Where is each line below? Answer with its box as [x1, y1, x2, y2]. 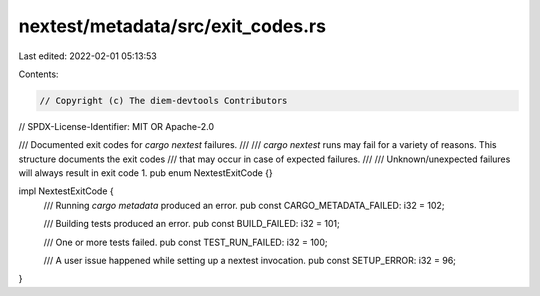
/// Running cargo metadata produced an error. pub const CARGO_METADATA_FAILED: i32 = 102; [43, 199, 445, 211]
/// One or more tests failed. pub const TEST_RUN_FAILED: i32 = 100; [43, 236, 328, 248]
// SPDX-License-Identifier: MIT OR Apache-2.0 [18, 120, 215, 132]
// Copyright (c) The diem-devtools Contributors [39, 95, 288, 106]
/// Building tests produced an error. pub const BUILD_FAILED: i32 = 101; [43, 218, 340, 230]
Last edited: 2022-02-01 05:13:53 [18, 50, 157, 62]
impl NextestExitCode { [18, 185, 114, 197]
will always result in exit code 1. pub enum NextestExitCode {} [18, 167, 274, 179]
